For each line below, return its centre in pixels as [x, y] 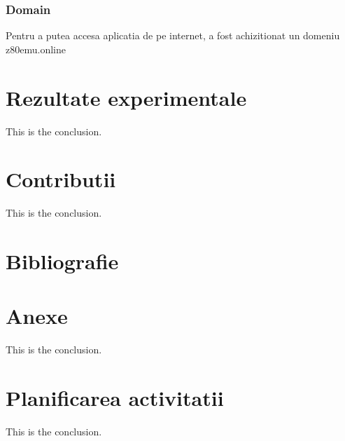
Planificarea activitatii [115, 398]
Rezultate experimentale [126, 97]
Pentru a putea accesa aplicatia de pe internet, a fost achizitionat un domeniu [173, 35]
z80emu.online [36, 49]
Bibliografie [62, 261]
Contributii [61, 179]
